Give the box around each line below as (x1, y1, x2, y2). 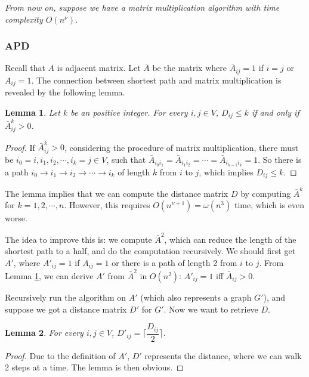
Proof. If (5, 141, 35, 153)
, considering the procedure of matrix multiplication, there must (64, 141, 298, 153)
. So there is (258, 153, 302, 165)
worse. (5, 212, 27, 224)
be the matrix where (152, 61, 227, 74)
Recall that (5, 61, 45, 74)
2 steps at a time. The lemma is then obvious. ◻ (5, 361, 184, 373)
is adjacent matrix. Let (57, 61, 141, 74)
